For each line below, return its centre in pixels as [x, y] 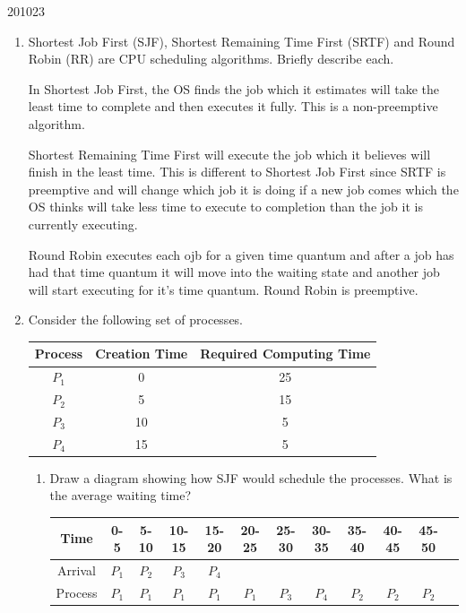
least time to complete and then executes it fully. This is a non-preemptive [233, 106]
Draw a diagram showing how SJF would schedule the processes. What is [251, 477]
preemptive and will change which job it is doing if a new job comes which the [243, 189]
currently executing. [83, 224]
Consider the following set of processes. [136, 319]
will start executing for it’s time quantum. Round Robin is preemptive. [223, 289]
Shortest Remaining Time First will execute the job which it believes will [229, 154]
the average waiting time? [121, 495]
